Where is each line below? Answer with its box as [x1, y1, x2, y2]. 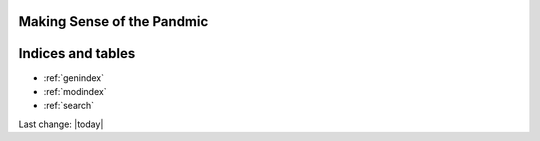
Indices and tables [18, 45, 136, 62]
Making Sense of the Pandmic [18, 13, 209, 30]
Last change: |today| [18, 118, 104, 130]
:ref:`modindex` [43, 85, 107, 97]
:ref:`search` [43, 100, 95, 112]
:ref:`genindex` [43, 71, 105, 84]
